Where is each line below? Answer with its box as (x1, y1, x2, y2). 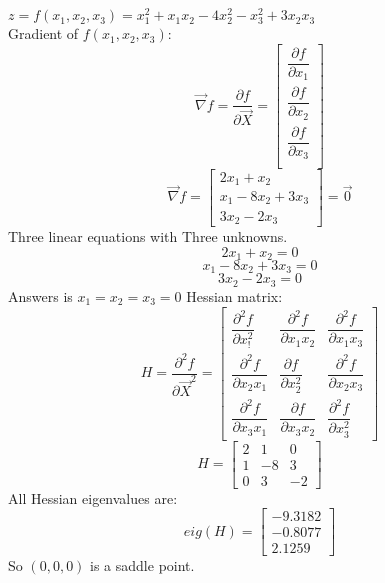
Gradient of (8, 23, 79, 44)
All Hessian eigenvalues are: (8, 487, 178, 508)
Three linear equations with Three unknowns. (8, 225, 288, 246)
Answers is (8, 285, 73, 306)
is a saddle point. (90, 555, 195, 576)
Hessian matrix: (186, 285, 283, 306)
